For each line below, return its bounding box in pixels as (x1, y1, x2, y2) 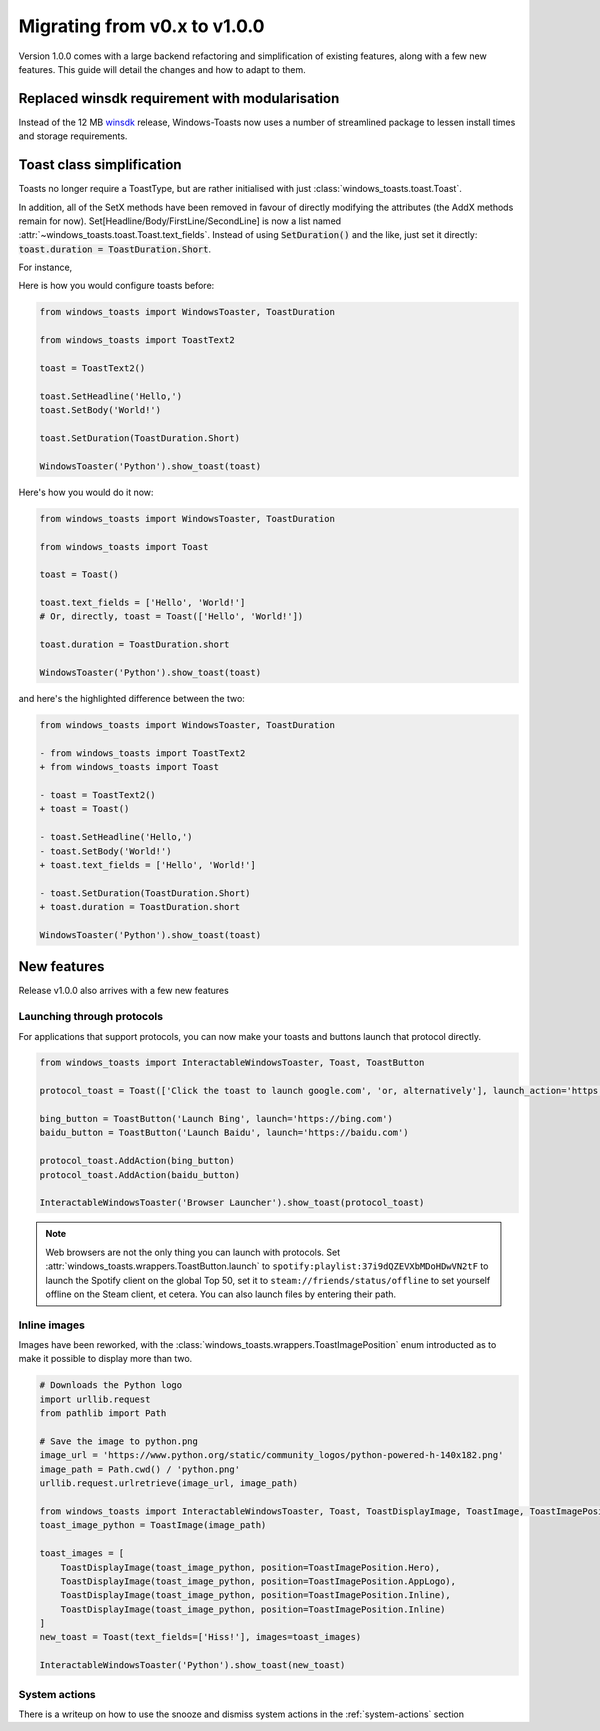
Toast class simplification (18, 156, 182, 174)
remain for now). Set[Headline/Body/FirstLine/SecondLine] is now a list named (18, 215, 342, 227)
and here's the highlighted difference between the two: (18, 693, 245, 705)
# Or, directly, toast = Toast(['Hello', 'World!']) (39, 611, 304, 622)
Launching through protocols (18, 1010, 164, 1024)
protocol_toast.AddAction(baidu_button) (39, 1169, 240, 1180)
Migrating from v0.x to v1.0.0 (18, 15, 265, 37)
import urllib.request (39, 1393, 151, 1405)
